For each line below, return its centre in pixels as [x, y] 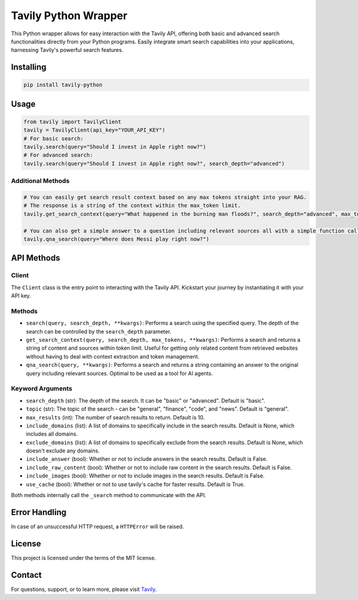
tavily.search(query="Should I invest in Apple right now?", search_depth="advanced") [154, 163]
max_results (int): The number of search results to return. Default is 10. [115, 417]
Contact [26, 575]
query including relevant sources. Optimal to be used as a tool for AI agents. [119, 373]
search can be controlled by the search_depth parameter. [99, 331]
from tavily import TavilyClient [72, 122]
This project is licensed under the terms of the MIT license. [84, 558]
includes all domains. [52, 434]
